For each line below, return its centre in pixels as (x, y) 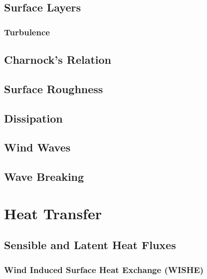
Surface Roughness (54, 88)
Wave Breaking (44, 177)
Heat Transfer (53, 213)
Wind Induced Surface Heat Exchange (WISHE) (104, 269)
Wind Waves (37, 147)
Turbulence (27, 32)
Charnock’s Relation (58, 60)
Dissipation (33, 118)
